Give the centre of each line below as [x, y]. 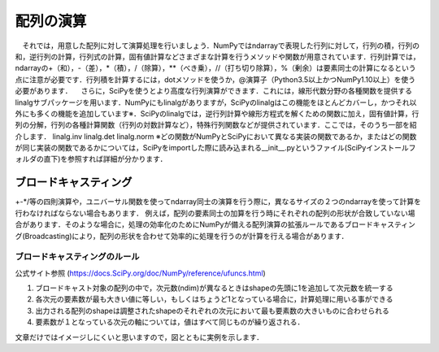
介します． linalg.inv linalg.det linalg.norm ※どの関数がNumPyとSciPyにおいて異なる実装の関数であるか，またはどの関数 [216, 136]
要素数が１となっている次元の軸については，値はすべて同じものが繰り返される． [170, 322]
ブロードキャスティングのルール [77, 257]
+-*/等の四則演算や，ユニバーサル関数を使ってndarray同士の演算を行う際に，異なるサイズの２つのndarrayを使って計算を [218, 202]
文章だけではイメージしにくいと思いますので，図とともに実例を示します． [139, 337]
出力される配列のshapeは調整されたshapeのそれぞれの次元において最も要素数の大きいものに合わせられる [213, 311]
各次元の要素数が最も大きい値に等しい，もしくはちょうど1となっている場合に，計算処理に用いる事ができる [214, 299]
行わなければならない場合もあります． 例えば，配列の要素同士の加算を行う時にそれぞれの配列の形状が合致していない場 [215, 213]
